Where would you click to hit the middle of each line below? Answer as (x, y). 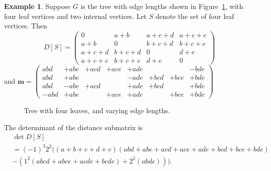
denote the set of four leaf (195, 16)
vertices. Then (26, 26)
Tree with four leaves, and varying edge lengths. (97, 110)
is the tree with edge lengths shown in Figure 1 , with (162, 6)
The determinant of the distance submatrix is (73, 127)
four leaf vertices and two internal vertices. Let (75, 16)
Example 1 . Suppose (37, 6)
